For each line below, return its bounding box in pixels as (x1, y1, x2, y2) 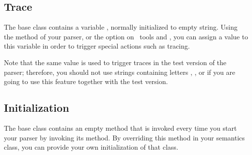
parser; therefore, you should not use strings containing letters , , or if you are (4, 67, 236, 77)
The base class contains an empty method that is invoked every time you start (4, 122, 237, 133)
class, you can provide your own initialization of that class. (4, 142, 178, 152)
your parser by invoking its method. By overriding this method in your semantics (4, 132, 245, 142)
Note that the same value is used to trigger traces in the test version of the (4, 57, 227, 67)
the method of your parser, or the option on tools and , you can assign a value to (4, 31, 248, 41)
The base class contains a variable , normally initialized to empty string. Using (4, 22, 238, 32)
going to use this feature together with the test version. (4, 76, 168, 86)
